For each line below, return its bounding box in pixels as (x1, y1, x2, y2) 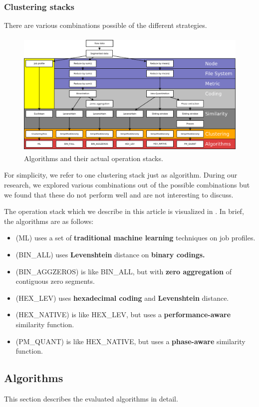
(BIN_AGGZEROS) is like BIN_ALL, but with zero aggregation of (15, 266, 232, 276)
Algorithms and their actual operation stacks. (24, 153, 163, 163)
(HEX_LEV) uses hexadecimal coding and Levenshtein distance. (15, 292, 229, 303)
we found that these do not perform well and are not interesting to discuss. (4, 189, 234, 200)
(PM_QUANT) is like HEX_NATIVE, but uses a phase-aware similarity (15, 336, 246, 346)
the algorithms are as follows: (4, 215, 94, 226)
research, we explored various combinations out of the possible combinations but (4, 180, 250, 190)
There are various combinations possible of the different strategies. (4, 20, 207, 30)
